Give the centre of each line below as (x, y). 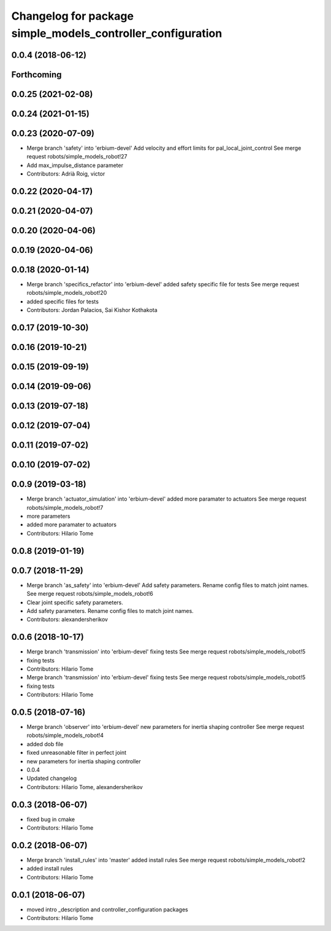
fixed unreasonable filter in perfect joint (77, 753)
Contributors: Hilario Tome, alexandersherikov (85, 787)
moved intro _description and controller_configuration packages (107, 910)
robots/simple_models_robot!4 (65, 735)
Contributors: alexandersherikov (67, 620)
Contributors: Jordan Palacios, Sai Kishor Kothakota (92, 310)
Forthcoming (36, 75)
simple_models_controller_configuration (117, 33)
